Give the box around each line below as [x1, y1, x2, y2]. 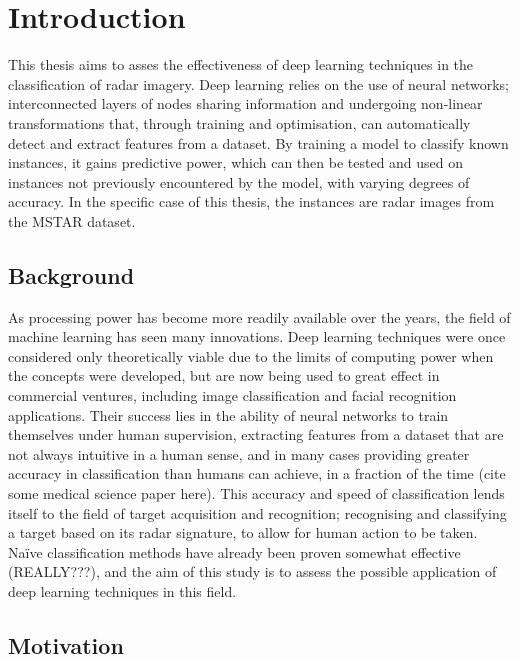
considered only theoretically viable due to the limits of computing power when [8, 345, 494, 366]
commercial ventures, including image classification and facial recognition [8, 385, 457, 406]
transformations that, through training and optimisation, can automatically [8, 112, 471, 133]
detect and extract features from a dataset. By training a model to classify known [8, 132, 509, 153]
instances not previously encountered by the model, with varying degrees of [8, 171, 470, 192]
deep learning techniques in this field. [8, 580, 237, 601]
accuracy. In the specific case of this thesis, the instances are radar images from [8, 191, 495, 212]
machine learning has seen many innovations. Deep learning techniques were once [8, 326, 506, 347]
